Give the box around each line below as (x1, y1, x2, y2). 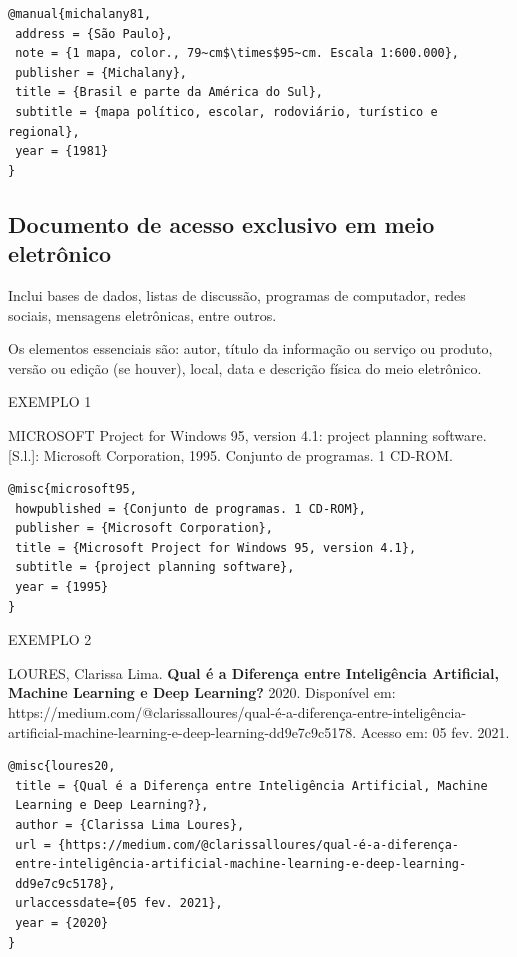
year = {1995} (15, 580, 109, 595)
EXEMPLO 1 (8, 391, 92, 412)
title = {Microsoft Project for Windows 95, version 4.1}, (15, 540, 417, 555)
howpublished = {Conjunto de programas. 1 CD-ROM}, (15, 501, 366, 516)
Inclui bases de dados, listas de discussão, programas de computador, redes (8, 284, 466, 305)
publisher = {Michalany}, (15, 65, 187, 80)
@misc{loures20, (8, 759, 116, 774)
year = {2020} (15, 915, 109, 930)
